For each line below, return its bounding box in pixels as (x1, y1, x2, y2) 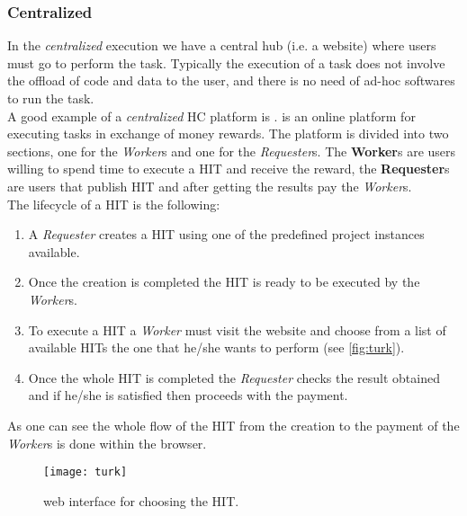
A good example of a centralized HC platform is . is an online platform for (7, 106, 416, 125)
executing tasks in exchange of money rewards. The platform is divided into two (7, 124, 449, 143)
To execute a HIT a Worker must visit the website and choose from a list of (28, 320, 446, 339)
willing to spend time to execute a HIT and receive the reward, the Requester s (7, 159, 450, 178)
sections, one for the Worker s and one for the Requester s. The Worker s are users (7, 141, 456, 160)
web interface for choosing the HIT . (43, 491, 239, 510)
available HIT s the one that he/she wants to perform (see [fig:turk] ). (28, 338, 405, 357)
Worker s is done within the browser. (7, 433, 207, 452)
